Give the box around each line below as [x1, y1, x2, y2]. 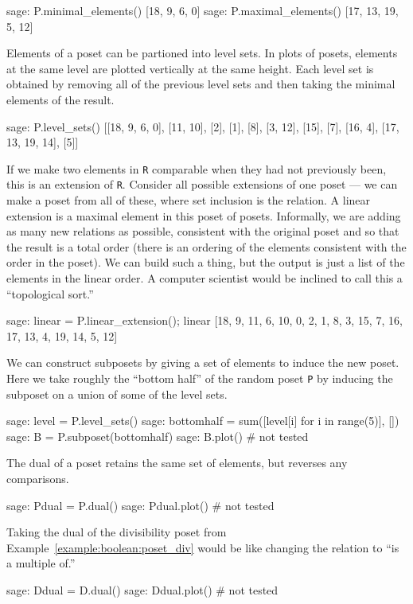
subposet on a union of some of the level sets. [6, 385, 228, 402]
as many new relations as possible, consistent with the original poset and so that [6, 223, 399, 240]
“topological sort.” [6, 285, 94, 302]
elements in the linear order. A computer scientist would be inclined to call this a [6, 270, 403, 286]
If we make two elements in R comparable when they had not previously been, [6, 160, 387, 177]
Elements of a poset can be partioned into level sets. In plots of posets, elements [6, 45, 398, 61]
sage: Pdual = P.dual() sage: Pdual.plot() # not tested [6, 497, 275, 513]
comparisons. [6, 470, 69, 487]
